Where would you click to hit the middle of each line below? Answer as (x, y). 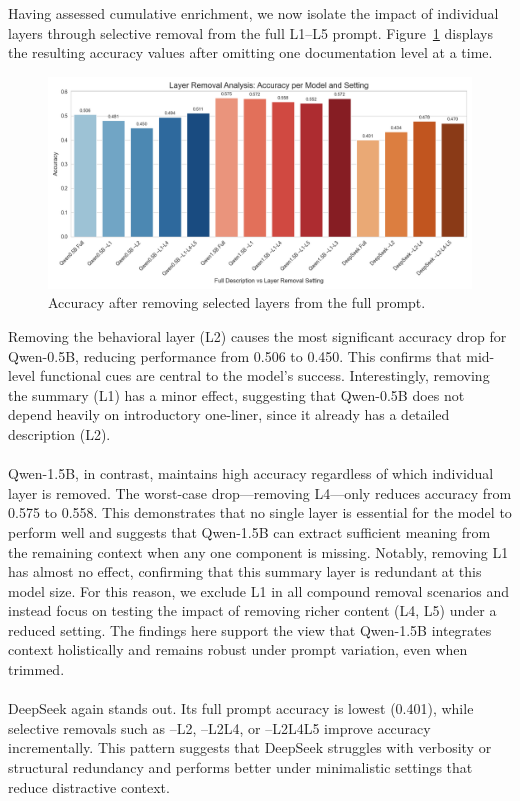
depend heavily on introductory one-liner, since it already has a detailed (229, 414)
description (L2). (59, 433)
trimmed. (36, 669)
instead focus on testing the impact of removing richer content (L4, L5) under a (252, 610)
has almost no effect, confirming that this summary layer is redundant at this (245, 571)
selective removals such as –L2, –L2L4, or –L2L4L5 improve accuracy (219, 727)
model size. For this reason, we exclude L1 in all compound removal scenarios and (259, 590)
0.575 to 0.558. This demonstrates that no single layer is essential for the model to (260, 512)
